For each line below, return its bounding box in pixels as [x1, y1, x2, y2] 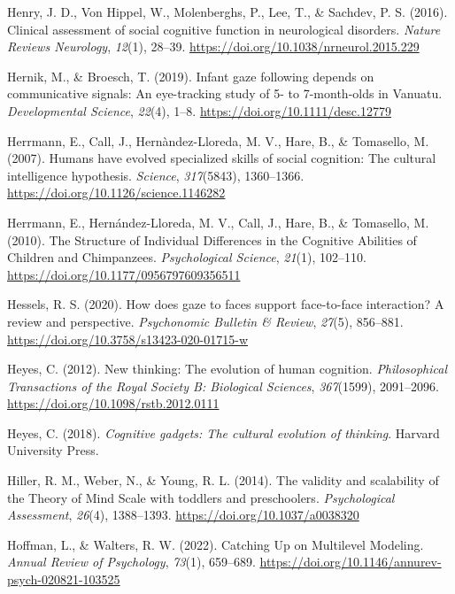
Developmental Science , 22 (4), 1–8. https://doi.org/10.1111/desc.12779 [7, 101, 391, 120]
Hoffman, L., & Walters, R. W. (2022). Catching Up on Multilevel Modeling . [7, 535, 424, 553]
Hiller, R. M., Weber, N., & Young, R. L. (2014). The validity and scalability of [7, 471, 439, 490]
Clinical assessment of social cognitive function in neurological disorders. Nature [7, 19, 441, 38]
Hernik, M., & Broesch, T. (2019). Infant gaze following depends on [7, 66, 374, 85]
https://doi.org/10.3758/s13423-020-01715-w [7, 329, 249, 348]
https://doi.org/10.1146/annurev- [259, 552, 442, 571]
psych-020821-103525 [7, 570, 120, 589]
